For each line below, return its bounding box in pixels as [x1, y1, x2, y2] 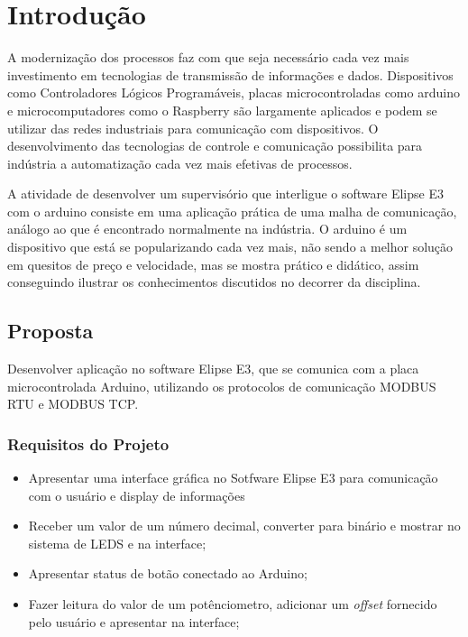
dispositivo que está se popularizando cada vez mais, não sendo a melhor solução [7, 237, 454, 256]
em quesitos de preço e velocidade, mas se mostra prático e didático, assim [7, 254, 419, 273]
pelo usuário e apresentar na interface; [28, 612, 240, 631]
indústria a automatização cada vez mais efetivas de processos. [7, 153, 353, 172]
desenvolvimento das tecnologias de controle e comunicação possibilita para [7, 136, 423, 155]
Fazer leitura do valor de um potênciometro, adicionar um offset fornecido [28, 595, 437, 614]
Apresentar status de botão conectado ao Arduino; [28, 564, 307, 583]
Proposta [7, 317, 94, 345]
